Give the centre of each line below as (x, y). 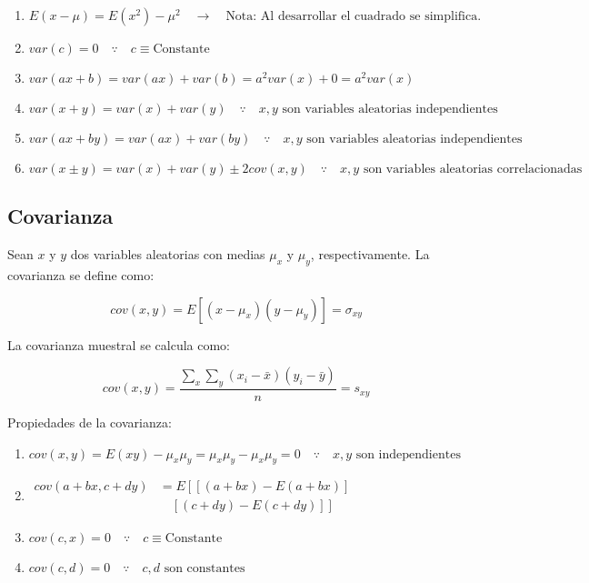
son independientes (408, 454)
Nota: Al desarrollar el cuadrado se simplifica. (354, 16)
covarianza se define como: (81, 275)
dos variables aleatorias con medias (168, 254)
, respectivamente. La (370, 254)
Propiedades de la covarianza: (90, 422)
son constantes (205, 569)
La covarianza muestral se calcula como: (119, 344)
